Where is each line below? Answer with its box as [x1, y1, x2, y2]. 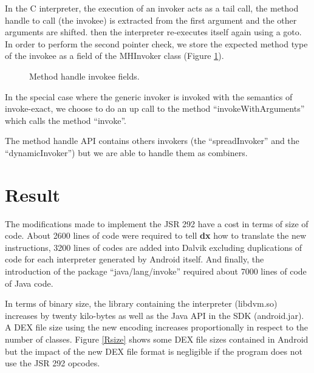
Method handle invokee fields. [29, 69, 140, 82]
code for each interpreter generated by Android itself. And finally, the [5, 253, 264, 265]
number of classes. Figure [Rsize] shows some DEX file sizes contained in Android [5, 333, 309, 345]
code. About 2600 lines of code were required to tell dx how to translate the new [5, 229, 307, 242]
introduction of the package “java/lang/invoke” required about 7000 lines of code [5, 265, 307, 278]
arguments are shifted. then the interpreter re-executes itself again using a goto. [5, 26, 302, 38]
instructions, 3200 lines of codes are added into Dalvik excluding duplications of [5, 241, 302, 253]
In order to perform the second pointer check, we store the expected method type [5, 37, 308, 50]
